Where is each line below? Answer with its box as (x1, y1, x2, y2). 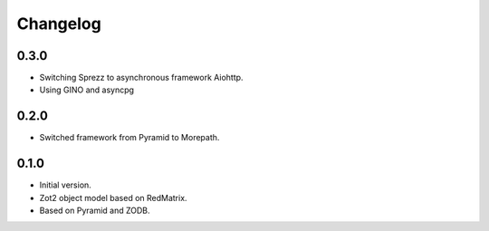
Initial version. (39, 179, 92, 190)
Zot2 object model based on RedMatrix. (39, 192, 187, 203)
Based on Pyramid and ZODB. (39, 205, 150, 217)
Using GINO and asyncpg (39, 84, 135, 95)
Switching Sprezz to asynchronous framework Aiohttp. (39, 72, 244, 83)
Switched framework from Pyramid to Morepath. (39, 132, 220, 143)
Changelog (16, 14, 101, 34)
